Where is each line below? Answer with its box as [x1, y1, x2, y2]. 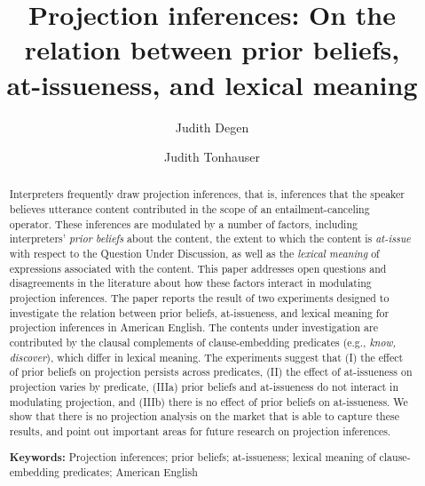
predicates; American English [62, 465, 198, 480]
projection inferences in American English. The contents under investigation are [9, 320, 378, 335]
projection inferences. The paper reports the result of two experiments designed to [9, 291, 390, 306]
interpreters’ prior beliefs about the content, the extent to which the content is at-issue [9, 231, 411, 246]
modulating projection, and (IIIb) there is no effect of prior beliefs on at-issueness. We [9, 394, 408, 409]
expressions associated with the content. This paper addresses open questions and [9, 260, 387, 275]
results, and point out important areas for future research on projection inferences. [9, 423, 391, 438]
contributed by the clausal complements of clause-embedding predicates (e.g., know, [9, 335, 397, 350]
